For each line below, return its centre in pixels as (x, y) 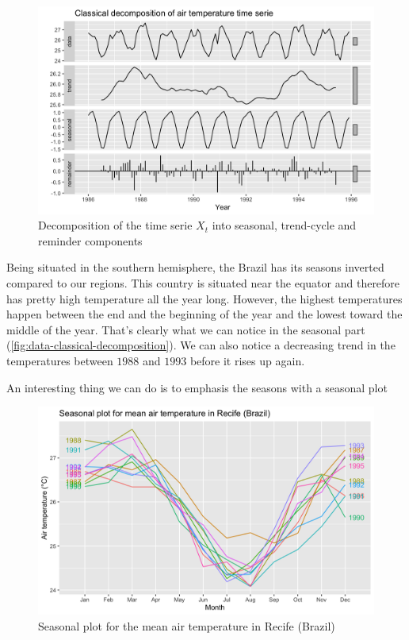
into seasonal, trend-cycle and (284, 225)
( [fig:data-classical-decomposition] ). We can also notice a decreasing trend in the (201, 345)
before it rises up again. (247, 361)
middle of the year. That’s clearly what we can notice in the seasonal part (186, 329)
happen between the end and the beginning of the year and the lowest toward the (204, 314)
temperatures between (60, 361)
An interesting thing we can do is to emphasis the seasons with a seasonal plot (197, 387)
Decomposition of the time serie (115, 225)
